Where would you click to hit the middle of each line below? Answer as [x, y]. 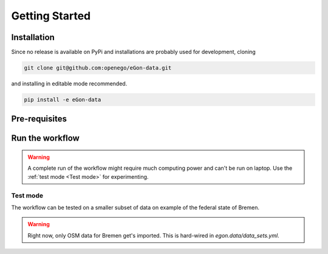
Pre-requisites [39, 119]
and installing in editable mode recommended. [69, 84]
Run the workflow [46, 139]
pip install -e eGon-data [63, 100]
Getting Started [51, 16]
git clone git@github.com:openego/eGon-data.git [98, 68]
